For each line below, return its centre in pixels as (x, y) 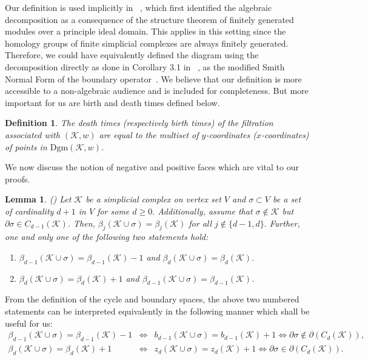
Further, (285, 223)
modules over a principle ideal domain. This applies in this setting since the (146, 31)
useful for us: (29, 323)
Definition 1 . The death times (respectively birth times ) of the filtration (139, 123)
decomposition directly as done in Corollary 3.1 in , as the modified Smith (145, 66)
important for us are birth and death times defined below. (112, 102)
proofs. (18, 178)
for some (113, 211)
